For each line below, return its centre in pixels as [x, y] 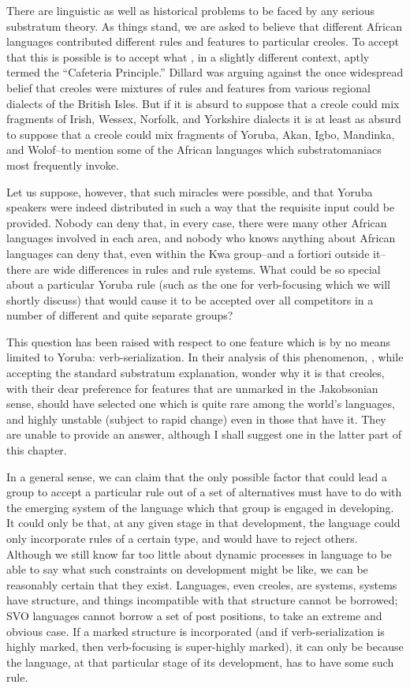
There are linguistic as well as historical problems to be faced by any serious [190, 10]
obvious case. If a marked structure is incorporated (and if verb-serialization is [196, 631]
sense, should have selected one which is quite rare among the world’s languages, [201, 404]
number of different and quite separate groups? [120, 315]
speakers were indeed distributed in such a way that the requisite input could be [201, 207]
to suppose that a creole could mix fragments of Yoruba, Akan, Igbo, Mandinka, [201, 134]
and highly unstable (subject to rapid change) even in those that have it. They [196, 419]
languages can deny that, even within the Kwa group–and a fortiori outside [188, 253]
